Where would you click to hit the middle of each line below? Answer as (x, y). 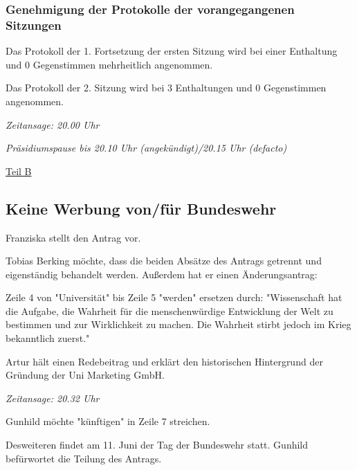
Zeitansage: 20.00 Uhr (53, 124)
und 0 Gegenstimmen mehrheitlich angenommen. (109, 64)
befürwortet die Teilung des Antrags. (84, 458)
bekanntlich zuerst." (48, 338)
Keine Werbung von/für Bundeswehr (141, 208)
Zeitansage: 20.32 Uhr (53, 398)
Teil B (19, 171)
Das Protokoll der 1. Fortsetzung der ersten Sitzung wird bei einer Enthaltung (172, 51)
